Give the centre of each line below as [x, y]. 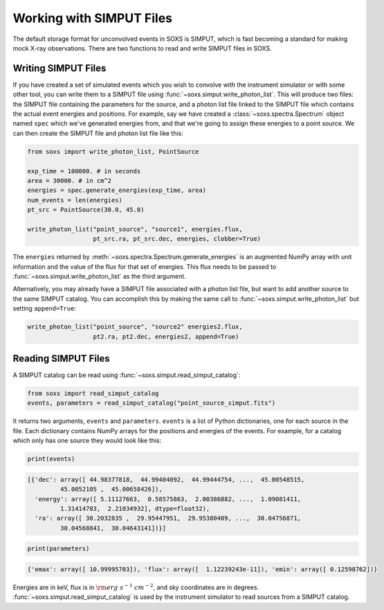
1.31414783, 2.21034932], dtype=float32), [135, 508]
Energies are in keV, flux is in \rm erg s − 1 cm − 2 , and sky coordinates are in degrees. [136, 587]
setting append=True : [44, 308]
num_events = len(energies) [75, 200]
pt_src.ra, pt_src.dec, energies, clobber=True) [177, 239]
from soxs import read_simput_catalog [93, 394]
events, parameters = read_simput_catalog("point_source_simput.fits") [152, 403]
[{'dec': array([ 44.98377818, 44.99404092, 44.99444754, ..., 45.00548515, [166, 479]
